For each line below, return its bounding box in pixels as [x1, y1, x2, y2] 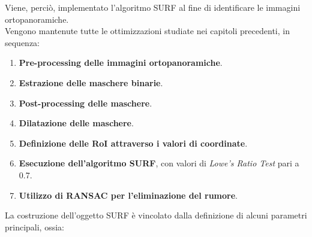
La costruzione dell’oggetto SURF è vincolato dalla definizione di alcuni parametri [5, 209, 307, 221]
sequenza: [5, 36, 40, 48]
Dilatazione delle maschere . [19, 117, 134, 129]
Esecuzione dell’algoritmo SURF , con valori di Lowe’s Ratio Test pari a [19, 157, 299, 169]
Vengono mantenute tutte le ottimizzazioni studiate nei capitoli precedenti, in [5, 25, 290, 37]
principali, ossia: [5, 220, 64, 233]
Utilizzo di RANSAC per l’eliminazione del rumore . [19, 189, 238, 201]
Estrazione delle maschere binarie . [19, 76, 163, 89]
